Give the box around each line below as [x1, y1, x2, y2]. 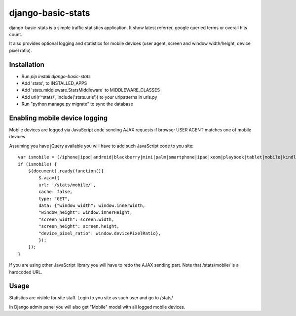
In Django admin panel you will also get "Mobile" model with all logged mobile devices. [9, 304, 185, 310]
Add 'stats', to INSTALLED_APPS [21, 80, 87, 86]
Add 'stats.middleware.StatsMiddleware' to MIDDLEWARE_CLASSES [21, 87, 160, 93]
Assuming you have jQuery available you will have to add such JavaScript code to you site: [9, 143, 194, 149]
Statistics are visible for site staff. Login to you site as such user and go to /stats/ [9, 295, 173, 301]
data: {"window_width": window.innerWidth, [38, 203, 146, 208]
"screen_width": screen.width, [38, 216, 114, 222]
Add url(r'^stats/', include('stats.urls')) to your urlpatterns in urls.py [21, 94, 157, 100]
